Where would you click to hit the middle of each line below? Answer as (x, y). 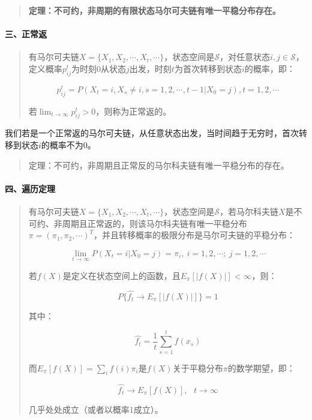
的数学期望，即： (261, 367)
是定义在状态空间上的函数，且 (121, 276)
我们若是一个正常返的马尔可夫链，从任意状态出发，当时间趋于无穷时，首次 (152, 133)
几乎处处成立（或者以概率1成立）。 (96, 409)
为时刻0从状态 (99, 68)
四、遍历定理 (30, 188)
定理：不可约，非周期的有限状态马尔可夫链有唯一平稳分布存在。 (154, 10)
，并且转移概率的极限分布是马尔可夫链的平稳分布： (195, 235)
